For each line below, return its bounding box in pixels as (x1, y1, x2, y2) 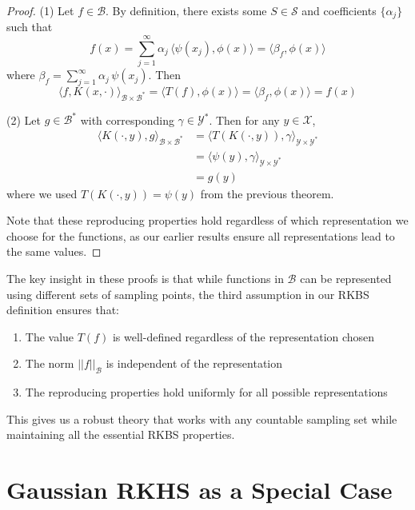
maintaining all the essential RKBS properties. (6, 426, 235, 443)
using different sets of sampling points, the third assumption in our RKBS (6, 285, 369, 302)
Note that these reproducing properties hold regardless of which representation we (6, 212, 409, 229)
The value (25, 328, 74, 345)
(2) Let (6, 111, 41, 128)
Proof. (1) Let (6, 2, 74, 18)
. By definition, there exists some (106, 2, 267, 18)
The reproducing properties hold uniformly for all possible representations (25, 384, 388, 400)
